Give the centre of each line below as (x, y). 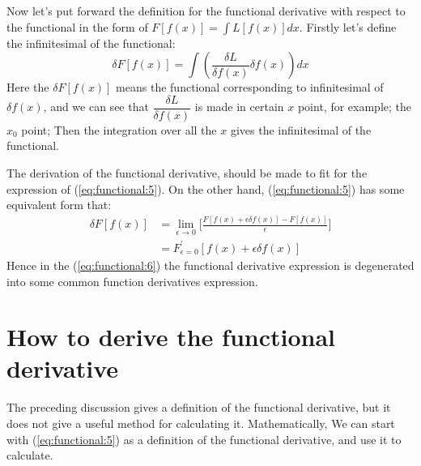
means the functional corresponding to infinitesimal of (250, 87)
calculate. (30, 455)
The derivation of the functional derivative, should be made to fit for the (187, 173)
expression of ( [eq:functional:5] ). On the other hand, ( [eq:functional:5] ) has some (206, 188)
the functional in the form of (77, 26)
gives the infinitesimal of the (301, 129)
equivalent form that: (59, 205)
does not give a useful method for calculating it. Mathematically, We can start (201, 423)
